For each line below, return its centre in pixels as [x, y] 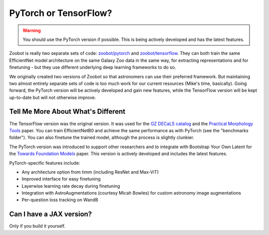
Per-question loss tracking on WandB [60, 200]
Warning [32, 30]
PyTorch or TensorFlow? [61, 13]
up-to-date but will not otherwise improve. [53, 97]
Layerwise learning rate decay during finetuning [71, 186]
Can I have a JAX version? [51, 214]
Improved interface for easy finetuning [61, 179]
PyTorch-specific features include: [45, 163]
